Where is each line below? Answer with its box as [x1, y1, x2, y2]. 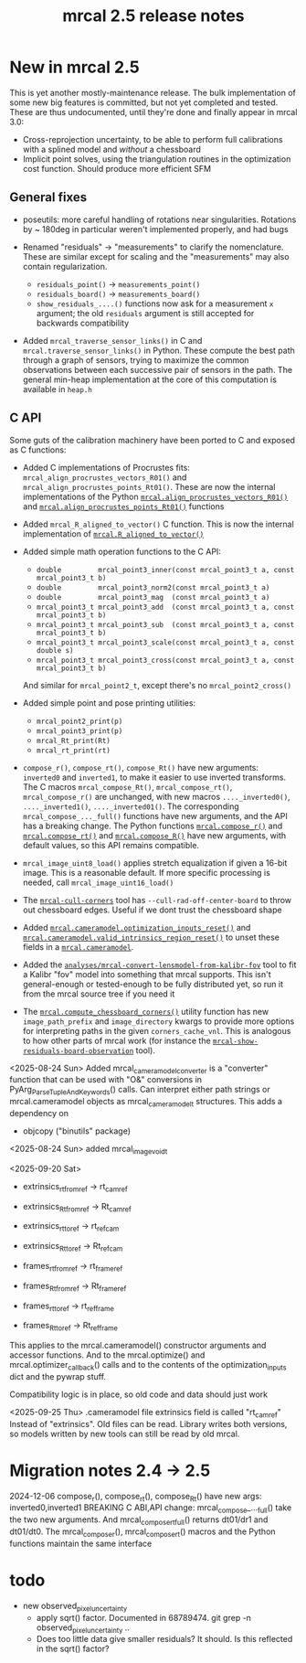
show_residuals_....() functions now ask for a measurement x [36, 298, 274, 309]
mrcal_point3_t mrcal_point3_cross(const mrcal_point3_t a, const [36, 656, 295, 665]
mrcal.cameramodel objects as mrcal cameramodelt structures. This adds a [9, 1096, 283, 1109]
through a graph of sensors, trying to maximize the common [22, 354, 249, 366]
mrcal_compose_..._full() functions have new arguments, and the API [22, 810, 288, 821]
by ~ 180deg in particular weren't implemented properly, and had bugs [22, 223, 290, 234]
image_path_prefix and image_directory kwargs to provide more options [22, 1016, 295, 1027]
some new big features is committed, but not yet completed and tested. [9, 97, 279, 108]
